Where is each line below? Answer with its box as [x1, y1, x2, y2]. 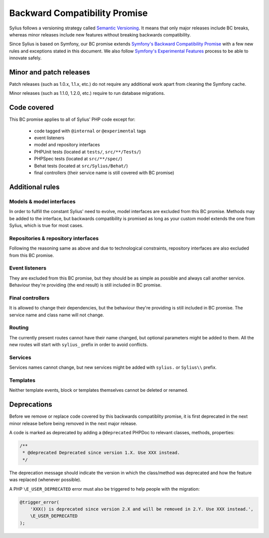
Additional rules [9, 183, 60, 191]
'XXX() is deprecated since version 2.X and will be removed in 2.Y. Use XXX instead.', [30, 506, 254, 512]
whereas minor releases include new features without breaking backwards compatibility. [9, 31, 191, 37]
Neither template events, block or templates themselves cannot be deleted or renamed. [9, 387, 189, 393]
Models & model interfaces [9, 198, 76, 205]
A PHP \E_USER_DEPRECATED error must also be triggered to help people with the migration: [9, 486, 200, 492]
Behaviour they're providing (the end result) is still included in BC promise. [9, 282, 162, 288]
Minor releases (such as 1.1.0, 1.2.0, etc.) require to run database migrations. [9, 90, 165, 96]
